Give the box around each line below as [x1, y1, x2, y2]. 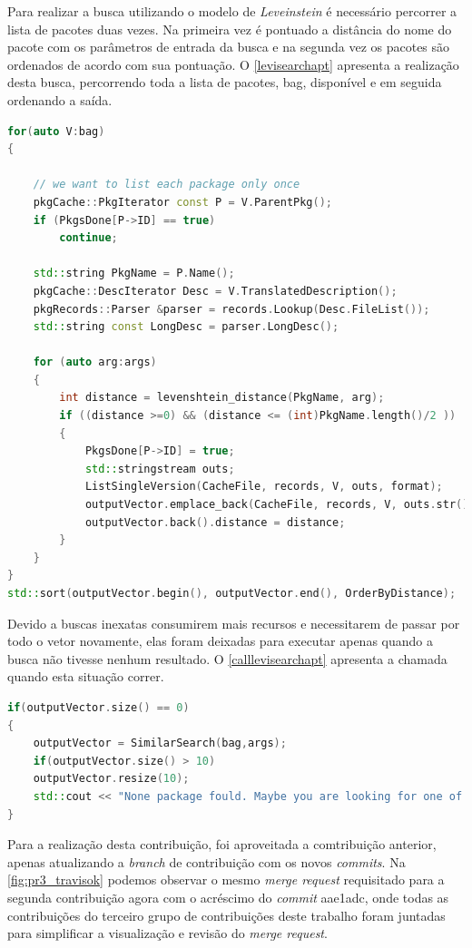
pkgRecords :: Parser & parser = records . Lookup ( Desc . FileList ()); [33, 302, 430, 316]
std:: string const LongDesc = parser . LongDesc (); [33, 320, 339, 334]
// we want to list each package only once [33, 178, 300, 191]
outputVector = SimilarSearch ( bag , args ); [33, 737, 287, 750]
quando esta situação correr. [7, 667, 164, 686]
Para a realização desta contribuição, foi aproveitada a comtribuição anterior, [7, 835, 437, 854]
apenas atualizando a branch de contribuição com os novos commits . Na [7, 852, 406, 871]
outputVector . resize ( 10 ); [33, 772, 190, 786]
